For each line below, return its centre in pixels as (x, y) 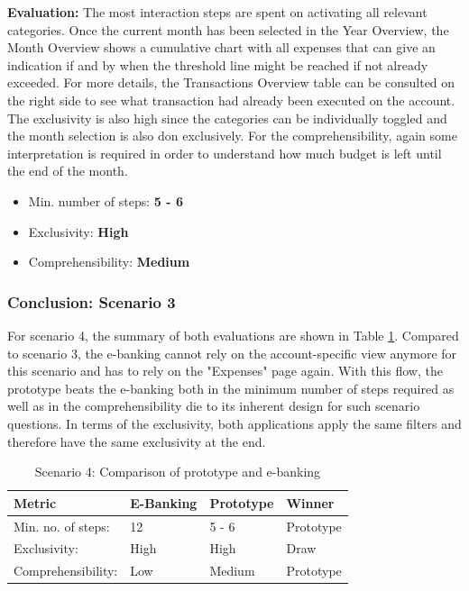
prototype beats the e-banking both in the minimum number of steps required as (231, 388)
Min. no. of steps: (62, 526)
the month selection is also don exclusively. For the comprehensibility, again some (232, 136)
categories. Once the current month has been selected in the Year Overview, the (228, 29)
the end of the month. (68, 171)
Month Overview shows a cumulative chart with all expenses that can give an (221, 47)
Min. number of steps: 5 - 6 (106, 200)
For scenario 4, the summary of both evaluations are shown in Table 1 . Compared (233, 335)
